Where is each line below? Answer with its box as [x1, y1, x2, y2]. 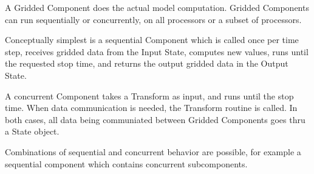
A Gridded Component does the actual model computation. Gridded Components [5, 1, 309, 13]
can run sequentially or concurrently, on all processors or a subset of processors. [5, 13, 302, 25]
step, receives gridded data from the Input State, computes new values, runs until [5, 45, 309, 58]
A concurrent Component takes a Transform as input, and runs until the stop [5, 89, 294, 102]
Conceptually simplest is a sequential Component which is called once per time [5, 33, 299, 46]
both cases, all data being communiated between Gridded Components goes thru [5, 113, 305, 125]
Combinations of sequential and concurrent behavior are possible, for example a [5, 145, 301, 158]
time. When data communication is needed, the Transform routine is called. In [5, 101, 298, 114]
